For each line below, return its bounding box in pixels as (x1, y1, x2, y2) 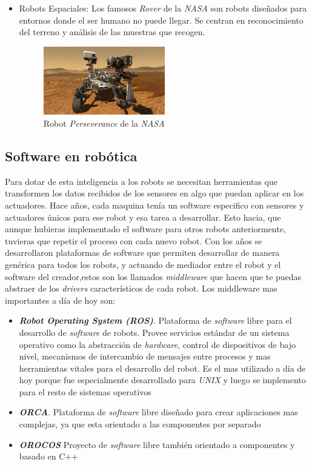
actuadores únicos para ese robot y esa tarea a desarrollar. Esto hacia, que (5, 210, 281, 223)
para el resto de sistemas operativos (19, 385, 151, 398)
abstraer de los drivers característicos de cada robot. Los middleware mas (5, 282, 277, 295)
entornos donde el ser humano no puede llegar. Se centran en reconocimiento (19, 13, 304, 26)
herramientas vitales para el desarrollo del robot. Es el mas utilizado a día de (19, 361, 306, 374)
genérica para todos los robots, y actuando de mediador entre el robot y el (5, 258, 281, 270)
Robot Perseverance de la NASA (43, 117, 165, 129)
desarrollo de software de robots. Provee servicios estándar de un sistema (19, 326, 290, 338)
